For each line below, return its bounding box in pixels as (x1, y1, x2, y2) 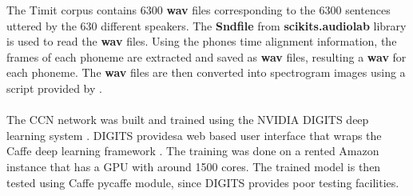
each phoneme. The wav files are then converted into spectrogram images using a (6, 64, 406, 81)
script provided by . (6, 79, 102, 96)
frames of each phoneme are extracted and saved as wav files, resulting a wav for (6, 48, 407, 65)
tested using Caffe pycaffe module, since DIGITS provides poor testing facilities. (6, 174, 399, 190)
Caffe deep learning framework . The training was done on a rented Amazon (6, 142, 379, 159)
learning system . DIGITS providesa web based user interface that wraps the (6, 126, 382, 143)
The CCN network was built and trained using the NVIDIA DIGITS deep (6, 111, 369, 128)
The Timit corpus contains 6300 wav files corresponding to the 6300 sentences (6, 2, 391, 18)
